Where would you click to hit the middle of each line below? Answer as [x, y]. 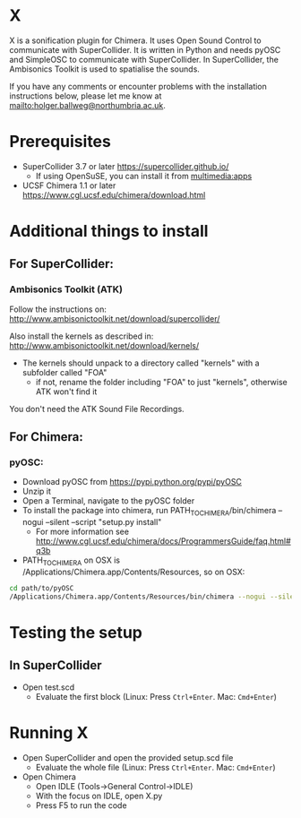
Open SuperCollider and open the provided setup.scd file [128, 757]
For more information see [82, 532]
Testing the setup [76, 632]
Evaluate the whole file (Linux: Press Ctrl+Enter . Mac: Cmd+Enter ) [155, 767]
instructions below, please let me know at [86, 96]
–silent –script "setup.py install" [103, 522]
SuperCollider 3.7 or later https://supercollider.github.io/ [125, 166]
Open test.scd [48, 687]
